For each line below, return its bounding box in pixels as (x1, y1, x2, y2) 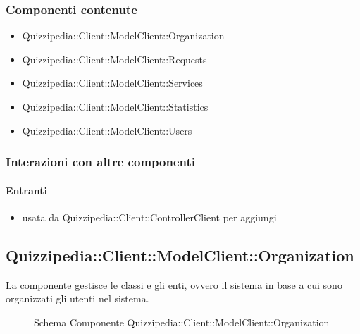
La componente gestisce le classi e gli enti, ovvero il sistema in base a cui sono (6, 277, 342, 292)
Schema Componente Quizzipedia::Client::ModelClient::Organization (34, 314, 330, 329)
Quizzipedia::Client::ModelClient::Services (22, 75, 203, 90)
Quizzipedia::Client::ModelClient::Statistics (22, 99, 209, 113)
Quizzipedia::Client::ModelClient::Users (22, 123, 192, 137)
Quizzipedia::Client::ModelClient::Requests (22, 51, 207, 66)
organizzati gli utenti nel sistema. (6, 291, 149, 306)
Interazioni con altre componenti (6, 153, 195, 171)
